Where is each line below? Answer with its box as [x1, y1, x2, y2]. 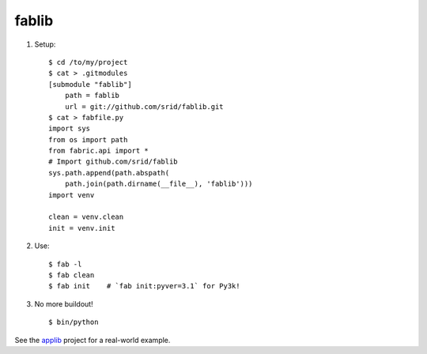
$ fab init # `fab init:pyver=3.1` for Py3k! [48, 281, 240, 291]
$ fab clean [48, 270, 95, 280]
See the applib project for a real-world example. [14, 335, 171, 345]
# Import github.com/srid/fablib [48, 157, 178, 166]
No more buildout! [34, 299, 94, 308]
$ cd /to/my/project [48, 58, 128, 66]
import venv [48, 190, 95, 199]
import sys [48, 124, 91, 134]
